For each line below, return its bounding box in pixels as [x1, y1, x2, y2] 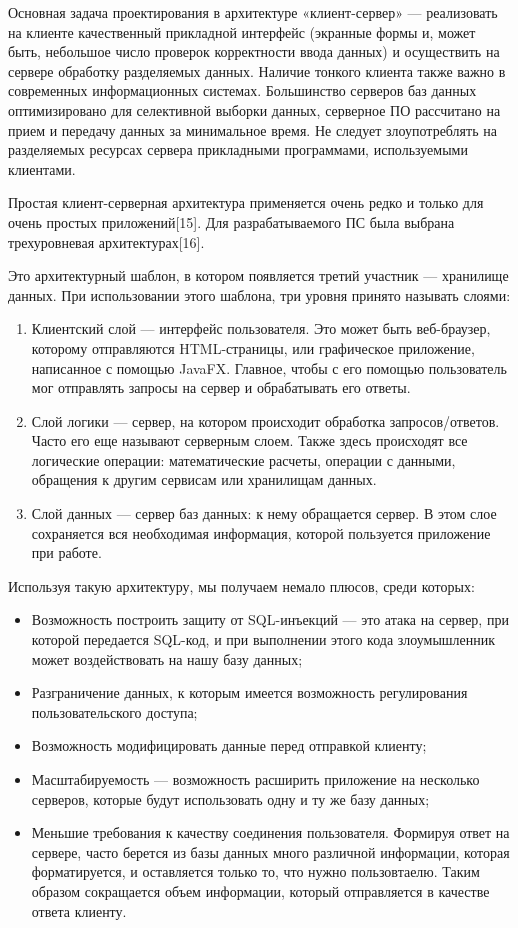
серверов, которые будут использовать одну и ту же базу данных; [31, 788, 430, 809]
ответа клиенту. [31, 900, 127, 921]
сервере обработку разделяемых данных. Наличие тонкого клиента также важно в [8, 60, 506, 81]
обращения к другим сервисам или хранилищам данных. [31, 469, 377, 490]
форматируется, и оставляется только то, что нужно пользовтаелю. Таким [31, 861, 480, 882]
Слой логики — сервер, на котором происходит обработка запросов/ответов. [31, 410, 500, 431]
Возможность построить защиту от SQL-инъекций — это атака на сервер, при [31, 609, 509, 630]
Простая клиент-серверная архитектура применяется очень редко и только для [8, 192, 484, 213]
